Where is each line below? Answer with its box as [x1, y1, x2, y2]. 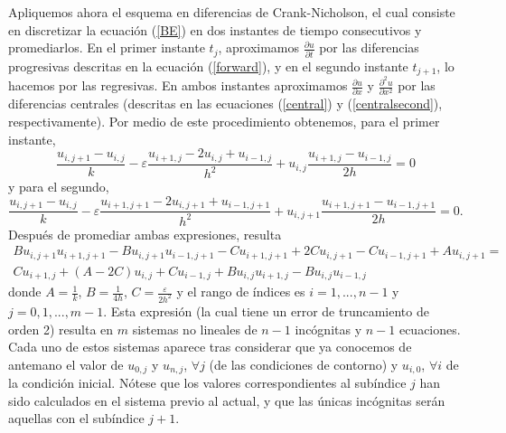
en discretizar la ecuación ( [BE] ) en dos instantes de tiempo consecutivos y [8, 20, 422, 39]
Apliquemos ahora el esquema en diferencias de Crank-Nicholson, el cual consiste [8, 3, 455, 21]
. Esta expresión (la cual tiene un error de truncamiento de [103, 301, 429, 320]
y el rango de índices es [176, 282, 305, 301]
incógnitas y [295, 319, 362, 338]
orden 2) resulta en [8, 319, 114, 338]
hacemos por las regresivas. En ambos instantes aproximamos [8, 76, 348, 95]
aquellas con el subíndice [8, 409, 145, 428]
